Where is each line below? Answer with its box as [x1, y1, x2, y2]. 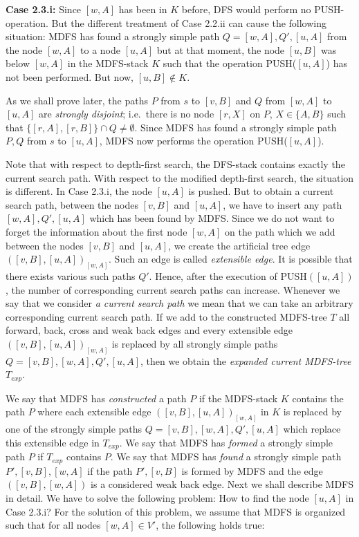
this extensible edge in [6, 435, 100, 449]
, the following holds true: [156, 518, 265, 532]
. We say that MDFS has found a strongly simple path [110, 449, 342, 464]
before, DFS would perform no [181, 2, 311, 16]
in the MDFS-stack [67, 56, 149, 70]
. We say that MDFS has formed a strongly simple [119, 435, 333, 449]
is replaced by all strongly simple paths [111, 336, 278, 350]
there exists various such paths [6, 268, 136, 283]
